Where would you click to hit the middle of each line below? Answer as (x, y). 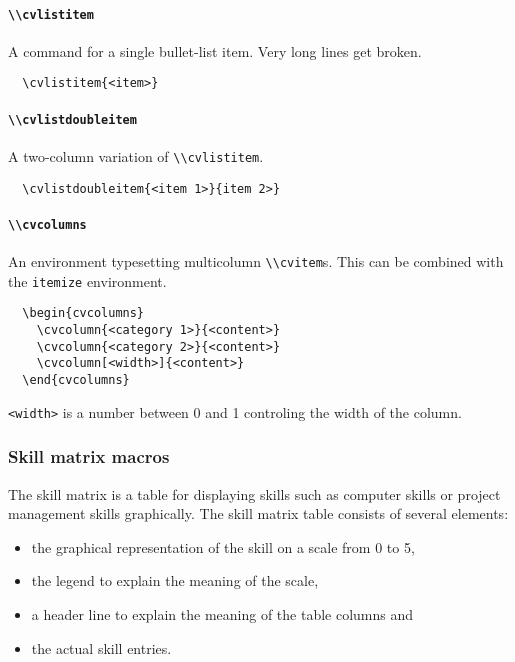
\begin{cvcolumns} (83, 313)
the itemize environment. (87, 280)
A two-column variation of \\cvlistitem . (136, 155)
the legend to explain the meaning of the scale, (175, 580)
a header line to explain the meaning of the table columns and (222, 613)
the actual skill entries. (101, 647)
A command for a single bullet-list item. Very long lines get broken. (215, 50)
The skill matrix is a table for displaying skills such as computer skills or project (254, 493)
